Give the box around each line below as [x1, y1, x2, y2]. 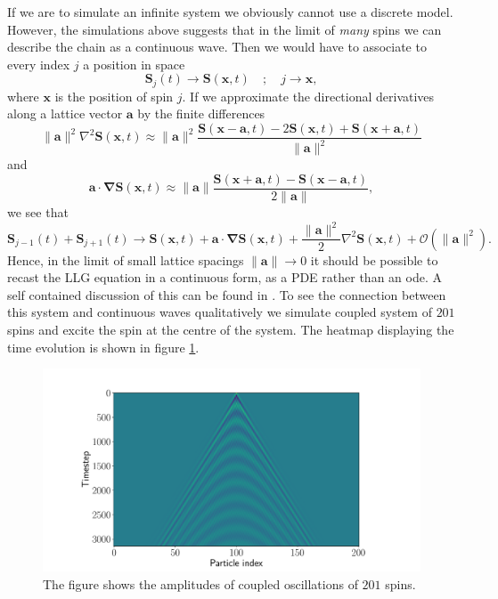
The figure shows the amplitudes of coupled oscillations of [43, 574, 358, 593]
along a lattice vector [7, 104, 123, 123]
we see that [7, 203, 69, 222]
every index [7, 54, 70, 73]
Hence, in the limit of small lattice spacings [7, 250, 244, 269]
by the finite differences [137, 104, 265, 123]
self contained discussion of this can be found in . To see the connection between [7, 285, 446, 304]
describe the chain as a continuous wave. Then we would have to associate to [7, 37, 427, 56]
